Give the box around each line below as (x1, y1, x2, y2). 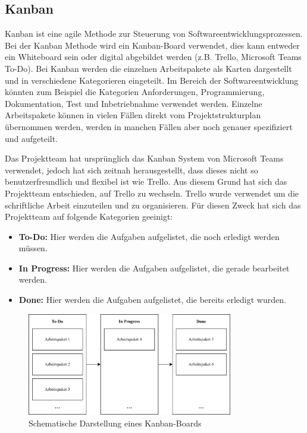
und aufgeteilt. (5, 132, 58, 144)
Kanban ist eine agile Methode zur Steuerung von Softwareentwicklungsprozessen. (5, 27, 303, 40)
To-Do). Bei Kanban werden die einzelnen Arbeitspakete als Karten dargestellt (5, 62, 292, 74)
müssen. (18, 242, 48, 254)
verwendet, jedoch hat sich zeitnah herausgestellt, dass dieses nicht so (5, 163, 258, 176)
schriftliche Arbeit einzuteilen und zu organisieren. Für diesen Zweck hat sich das (5, 198, 301, 211)
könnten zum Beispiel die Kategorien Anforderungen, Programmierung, (5, 86, 265, 98)
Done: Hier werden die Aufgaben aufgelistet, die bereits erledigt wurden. (18, 293, 286, 306)
